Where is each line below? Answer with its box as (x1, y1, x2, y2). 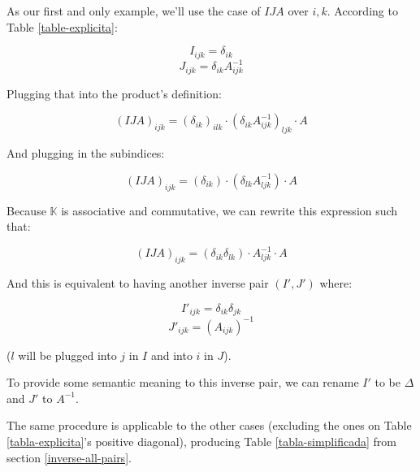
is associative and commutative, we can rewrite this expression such (61, 201, 398, 219)
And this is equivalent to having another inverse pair (6, 275, 269, 292)
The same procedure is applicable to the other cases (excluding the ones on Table (6, 417, 412, 434)
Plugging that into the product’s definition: (6, 84, 222, 102)
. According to (327, 2, 398, 19)
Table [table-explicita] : (6, 18, 118, 35)
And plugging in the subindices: (6, 145, 165, 162)
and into (150, 346, 193, 363)
